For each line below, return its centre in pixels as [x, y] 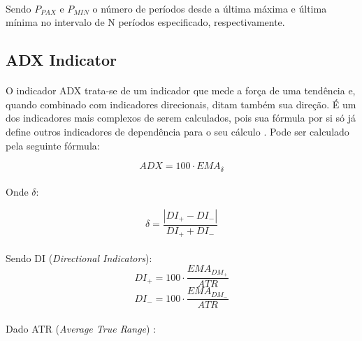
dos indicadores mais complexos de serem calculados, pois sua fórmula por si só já [181, 118]
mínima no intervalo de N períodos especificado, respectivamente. [145, 22]
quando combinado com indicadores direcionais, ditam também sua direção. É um [181, 104]
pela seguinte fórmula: [53, 145]
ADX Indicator [61, 60]
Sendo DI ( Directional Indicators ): [79, 257]
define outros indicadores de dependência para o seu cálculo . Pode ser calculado [178, 131]
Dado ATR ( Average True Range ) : [81, 328]
